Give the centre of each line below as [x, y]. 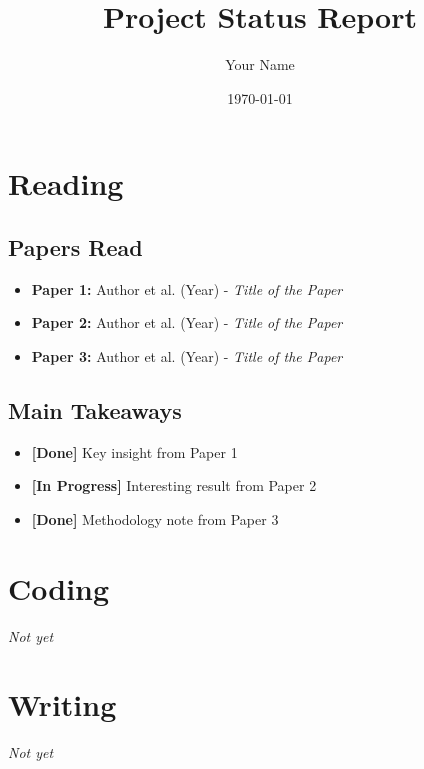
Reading [66, 183]
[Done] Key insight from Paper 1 [134, 451]
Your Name [260, 64]
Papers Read [75, 246]
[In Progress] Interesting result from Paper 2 [174, 485]
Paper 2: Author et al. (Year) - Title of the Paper [187, 322]
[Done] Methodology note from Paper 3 [155, 518]
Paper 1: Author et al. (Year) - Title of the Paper [187, 288]
